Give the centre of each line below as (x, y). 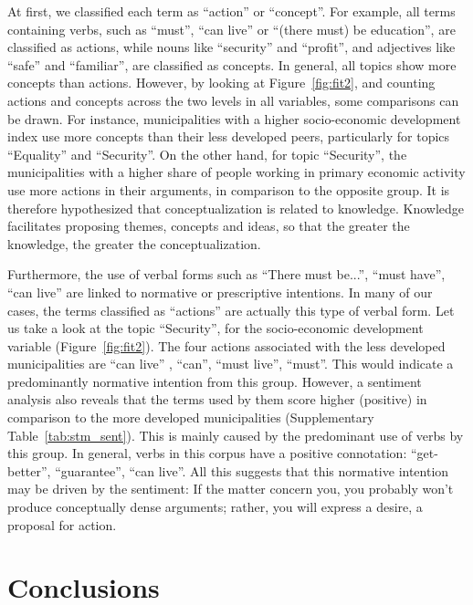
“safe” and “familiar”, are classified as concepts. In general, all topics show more (232, 64)
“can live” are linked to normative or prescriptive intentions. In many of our (220, 292)
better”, (29, 470)
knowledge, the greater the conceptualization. (134, 243)
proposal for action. (62, 524)
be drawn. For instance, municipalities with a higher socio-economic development (234, 118)
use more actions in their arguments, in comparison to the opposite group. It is (229, 189)
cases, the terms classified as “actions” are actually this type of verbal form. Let (231, 310)
